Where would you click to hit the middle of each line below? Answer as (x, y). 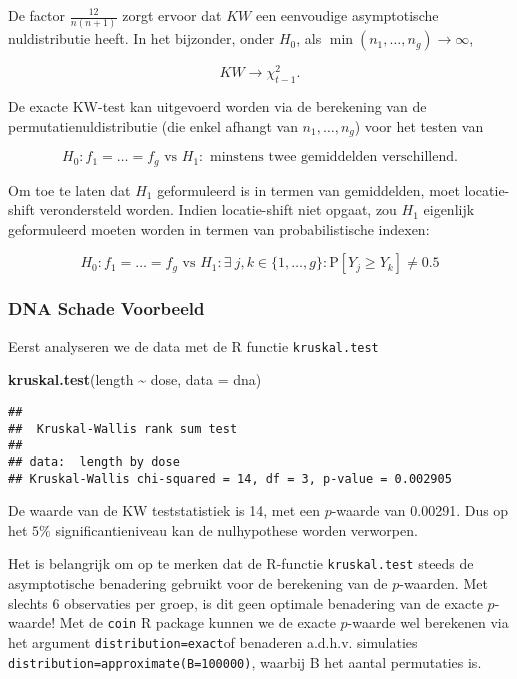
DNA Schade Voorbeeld (106, 308)
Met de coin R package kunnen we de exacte (197, 622)
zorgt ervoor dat (172, 15)
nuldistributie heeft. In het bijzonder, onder (141, 38)
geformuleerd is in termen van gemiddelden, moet (308, 189)
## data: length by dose (94, 461)
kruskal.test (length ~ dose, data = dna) (135, 379)
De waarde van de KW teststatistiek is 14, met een (164, 510)
